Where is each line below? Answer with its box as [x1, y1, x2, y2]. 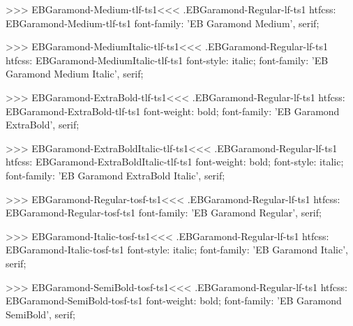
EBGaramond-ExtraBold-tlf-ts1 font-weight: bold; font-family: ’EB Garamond [6, 103, 340, 118]
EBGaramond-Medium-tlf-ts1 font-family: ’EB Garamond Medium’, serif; [6, 15, 320, 30]
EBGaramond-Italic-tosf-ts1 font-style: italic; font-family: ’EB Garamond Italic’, [6, 242, 348, 257]
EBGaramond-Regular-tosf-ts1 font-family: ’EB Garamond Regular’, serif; [6, 205, 322, 220]
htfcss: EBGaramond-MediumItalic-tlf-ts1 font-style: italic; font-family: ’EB [6, 52, 329, 67]
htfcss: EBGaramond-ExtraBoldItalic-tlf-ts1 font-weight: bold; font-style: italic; [6, 154, 344, 169]
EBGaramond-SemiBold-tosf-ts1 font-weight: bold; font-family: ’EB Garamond [6, 293, 342, 308]
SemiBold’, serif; [6, 306, 75, 321]
